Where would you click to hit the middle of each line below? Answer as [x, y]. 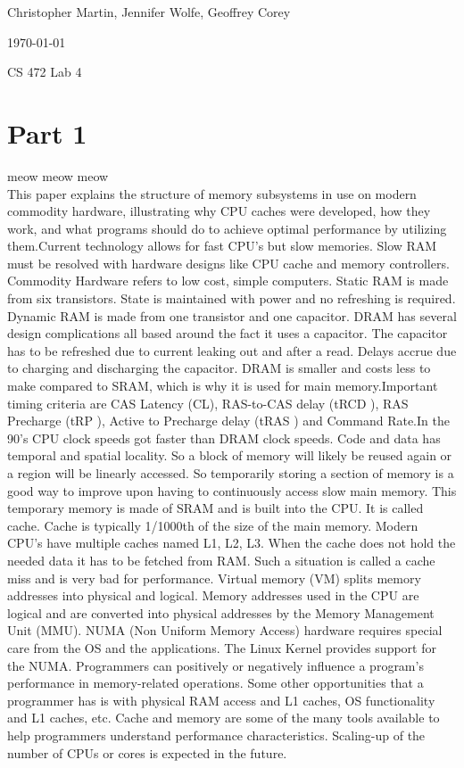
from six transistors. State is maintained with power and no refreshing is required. [232, 298]
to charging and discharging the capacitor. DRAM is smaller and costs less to [219, 368]
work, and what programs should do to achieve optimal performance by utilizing [227, 228]
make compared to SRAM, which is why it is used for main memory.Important [223, 386]
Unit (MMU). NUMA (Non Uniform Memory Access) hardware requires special [225, 630]
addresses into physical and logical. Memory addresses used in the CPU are [213, 595]
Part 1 [47, 132]
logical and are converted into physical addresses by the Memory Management [221, 612]
